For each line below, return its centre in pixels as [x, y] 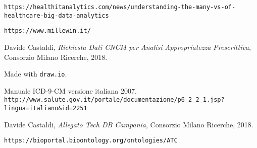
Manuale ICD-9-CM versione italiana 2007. [70, 90]
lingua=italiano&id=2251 [46, 108]
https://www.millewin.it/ [47, 31]
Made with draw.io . [36, 74]
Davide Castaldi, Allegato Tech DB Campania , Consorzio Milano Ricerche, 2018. [129, 124]
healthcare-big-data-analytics [57, 15]
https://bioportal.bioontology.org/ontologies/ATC [91, 141]
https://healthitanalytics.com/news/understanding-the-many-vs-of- [120, 7]
